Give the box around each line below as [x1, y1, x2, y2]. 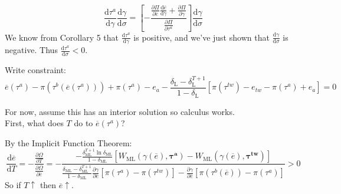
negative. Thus [5, 44, 58, 56]
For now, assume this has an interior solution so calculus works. [5, 105, 235, 117]
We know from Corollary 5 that [5, 31, 119, 43]
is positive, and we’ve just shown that [133, 31, 270, 43]
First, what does [5, 117, 64, 129]
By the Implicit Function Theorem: [5, 136, 132, 149]
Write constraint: [5, 64, 67, 76]
